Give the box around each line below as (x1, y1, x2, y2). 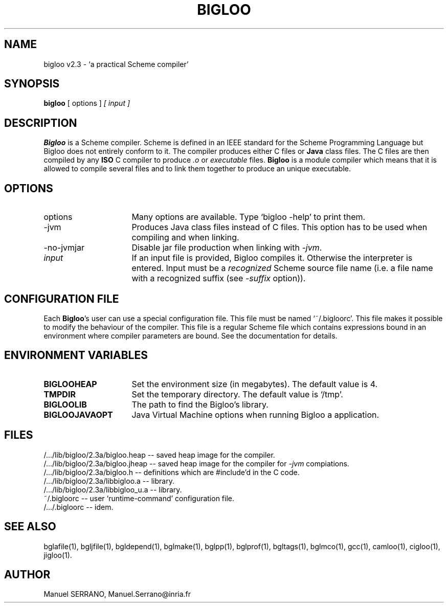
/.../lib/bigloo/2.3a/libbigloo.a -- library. (43, 476, 174, 485)
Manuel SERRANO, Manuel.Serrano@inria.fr (43, 590, 191, 599)
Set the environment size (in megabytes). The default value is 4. (131, 378, 378, 389)
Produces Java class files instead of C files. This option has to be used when (131, 222, 428, 233)
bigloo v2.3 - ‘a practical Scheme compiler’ (43, 59, 189, 69)
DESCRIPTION (4, 116, 77, 129)
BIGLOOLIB (43, 399, 87, 410)
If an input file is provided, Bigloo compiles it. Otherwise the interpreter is (131, 253, 413, 263)
